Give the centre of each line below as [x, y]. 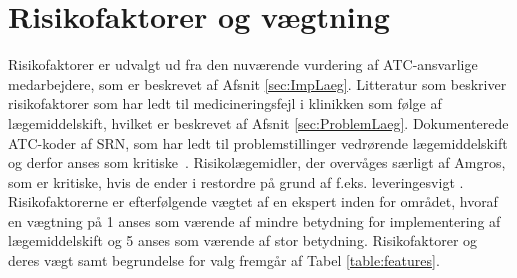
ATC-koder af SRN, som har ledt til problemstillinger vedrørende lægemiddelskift [258, 142]
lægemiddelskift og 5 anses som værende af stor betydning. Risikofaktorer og [243, 240]
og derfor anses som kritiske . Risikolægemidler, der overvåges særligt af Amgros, [257, 162]
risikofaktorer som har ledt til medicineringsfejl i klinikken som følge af [225, 103]
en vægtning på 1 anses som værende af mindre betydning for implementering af [254, 220]
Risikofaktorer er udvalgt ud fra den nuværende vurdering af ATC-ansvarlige [243, 64]
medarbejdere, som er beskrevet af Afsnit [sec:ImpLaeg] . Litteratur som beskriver [257, 83]
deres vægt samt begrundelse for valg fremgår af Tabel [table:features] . [224, 260]
